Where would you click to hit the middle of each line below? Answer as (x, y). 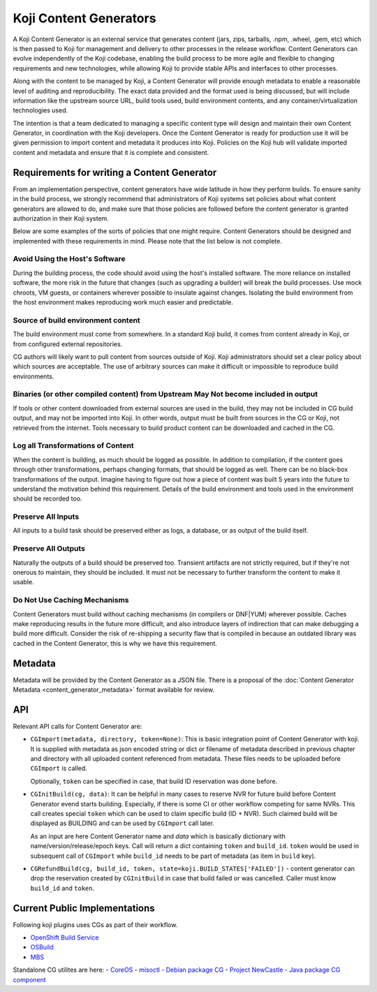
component (29, 979)
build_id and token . (62, 888)
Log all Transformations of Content (73, 445)
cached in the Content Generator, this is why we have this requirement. (115, 643)
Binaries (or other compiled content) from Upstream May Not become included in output (165, 394)
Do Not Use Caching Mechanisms (71, 600)
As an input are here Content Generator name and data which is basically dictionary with (158, 836)
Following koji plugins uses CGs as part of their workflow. (95, 924)
